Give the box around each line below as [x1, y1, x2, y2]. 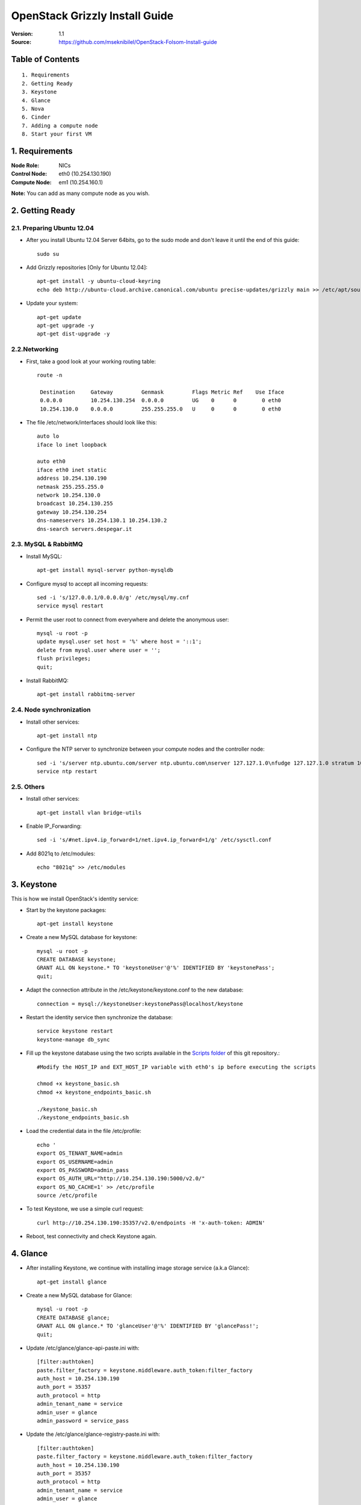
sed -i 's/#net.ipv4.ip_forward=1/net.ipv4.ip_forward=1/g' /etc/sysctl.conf [37, 837, 272, 843]
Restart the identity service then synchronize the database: [26, 1014, 173, 1021]
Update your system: [26, 300, 78, 307]
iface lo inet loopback [37, 441, 107, 448]
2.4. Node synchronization [11, 706, 91, 714]
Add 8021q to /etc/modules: [26, 849, 96, 857]
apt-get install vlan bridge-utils [37, 809, 142, 816]
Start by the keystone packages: [26, 906, 106, 913]
